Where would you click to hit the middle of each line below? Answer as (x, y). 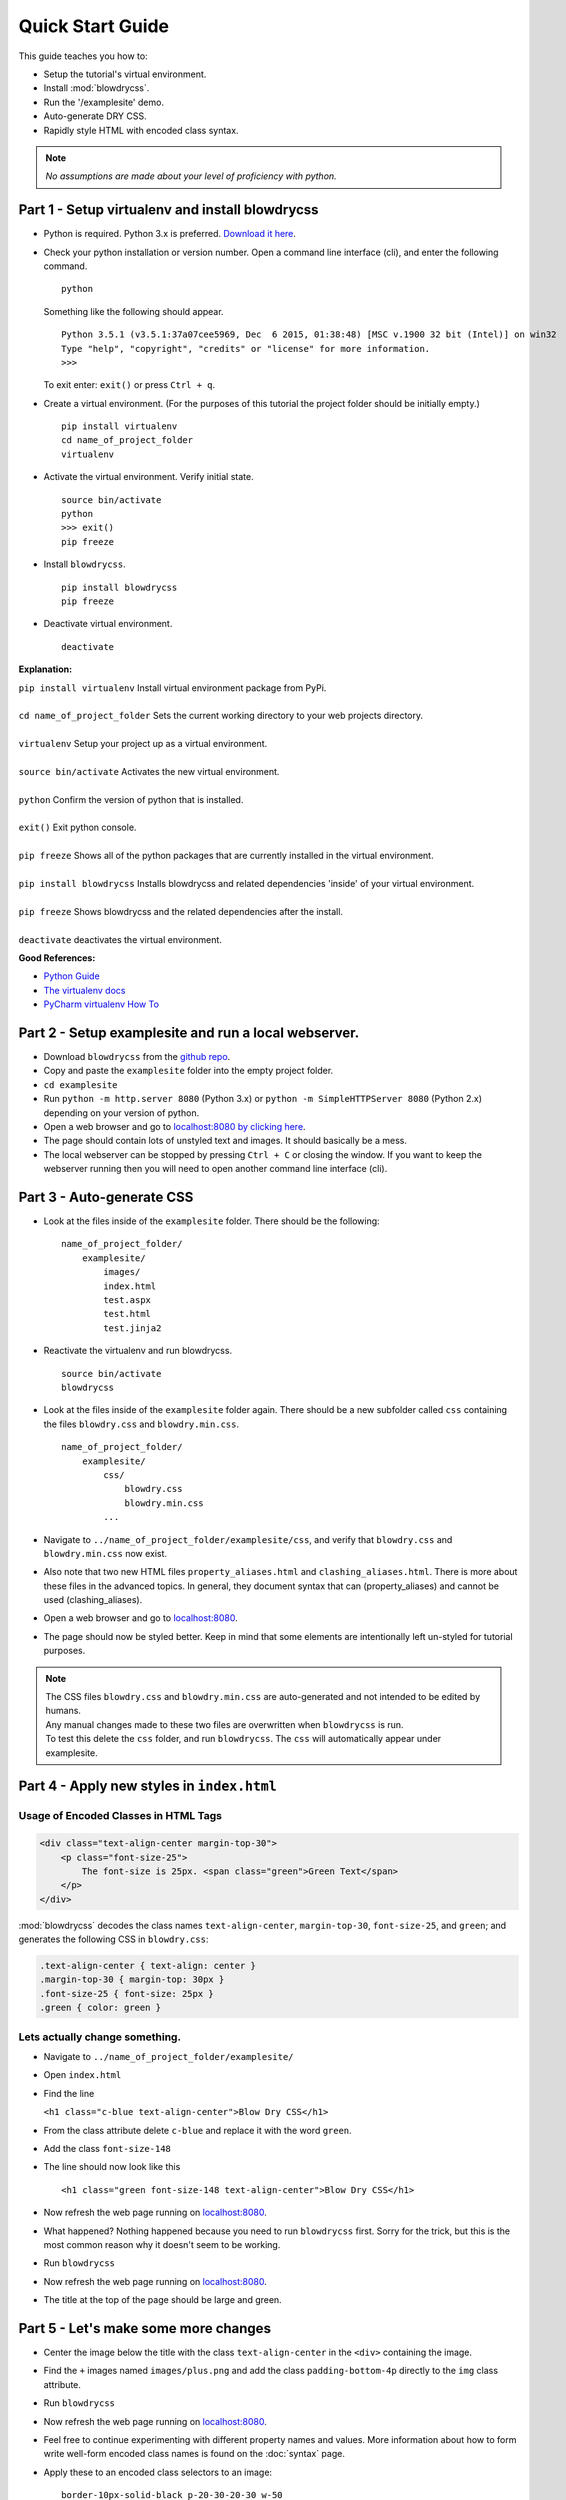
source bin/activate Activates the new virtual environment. (149, 771)
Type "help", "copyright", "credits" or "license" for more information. (246, 348)
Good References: (57, 957)
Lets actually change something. (100, 2037)
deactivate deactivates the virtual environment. (120, 939)
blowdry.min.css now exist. (105, 1553)
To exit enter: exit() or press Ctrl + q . (129, 385)
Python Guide (71, 976)
